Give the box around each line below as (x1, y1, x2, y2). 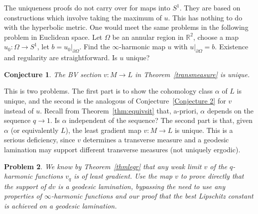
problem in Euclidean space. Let (4, 31, 103, 42)
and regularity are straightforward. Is (4, 52, 118, 63)
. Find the (79, 41, 110, 52)
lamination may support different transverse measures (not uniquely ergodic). (4, 144, 241, 154)
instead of (4, 105, 34, 115)
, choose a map (193, 31, 239, 42)
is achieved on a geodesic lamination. (4, 200, 117, 211)
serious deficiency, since (4, 134, 75, 145)
